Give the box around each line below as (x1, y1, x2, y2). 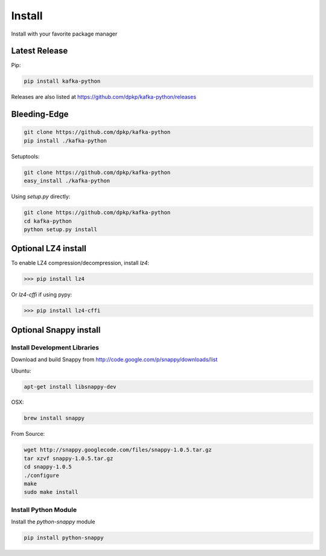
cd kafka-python (24, 217, 72, 225)
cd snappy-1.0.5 (24, 464, 72, 470)
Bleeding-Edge (11, 109, 69, 120)
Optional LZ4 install (11, 243, 87, 254)
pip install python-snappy (24, 534, 104, 542)
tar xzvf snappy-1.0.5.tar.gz (24, 455, 113, 462)
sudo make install (24, 489, 78, 496)
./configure (24, 471, 60, 479)
